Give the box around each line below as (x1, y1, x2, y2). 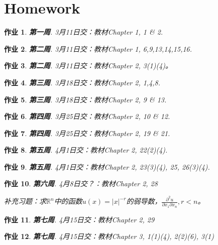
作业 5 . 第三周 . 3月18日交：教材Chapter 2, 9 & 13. (4, 94, 167, 104)
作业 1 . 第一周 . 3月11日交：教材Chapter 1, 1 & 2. (4, 27, 163, 37)
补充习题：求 (4, 196, 46, 206)
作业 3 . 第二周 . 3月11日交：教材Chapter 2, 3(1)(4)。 (4, 60, 173, 71)
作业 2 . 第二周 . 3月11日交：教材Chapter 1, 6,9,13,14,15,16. (4, 43, 192, 54)
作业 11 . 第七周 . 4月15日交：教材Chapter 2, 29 (4, 214, 155, 224)
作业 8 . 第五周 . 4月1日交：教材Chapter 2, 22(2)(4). (4, 145, 168, 155)
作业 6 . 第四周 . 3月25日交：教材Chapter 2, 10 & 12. (4, 111, 170, 121)
